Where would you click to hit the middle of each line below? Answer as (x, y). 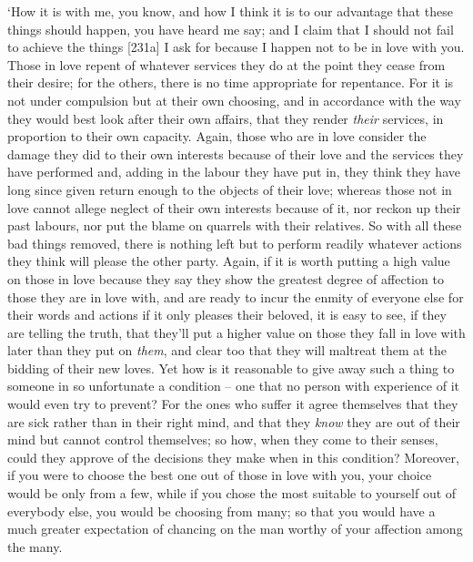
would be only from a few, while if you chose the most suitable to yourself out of (232, 493)
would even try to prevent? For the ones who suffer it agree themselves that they (233, 404)
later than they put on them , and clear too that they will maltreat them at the (227, 350)
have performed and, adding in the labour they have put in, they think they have (234, 172)
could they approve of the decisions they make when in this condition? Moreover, (233, 457)
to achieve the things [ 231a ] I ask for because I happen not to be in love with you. (236, 47)
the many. (35, 546)
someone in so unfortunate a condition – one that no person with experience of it (233, 386)
